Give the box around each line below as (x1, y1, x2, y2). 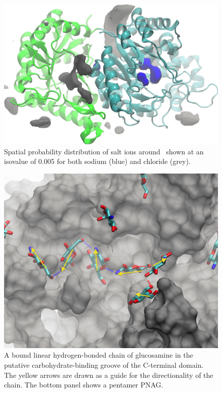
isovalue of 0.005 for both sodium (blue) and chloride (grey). (4, 156, 191, 166)
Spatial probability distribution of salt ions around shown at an (4, 146, 204, 156)
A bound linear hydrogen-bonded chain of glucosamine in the (4, 350, 193, 360)
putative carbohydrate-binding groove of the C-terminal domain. (4, 359, 204, 370)
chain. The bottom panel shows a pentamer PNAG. (4, 379, 163, 390)
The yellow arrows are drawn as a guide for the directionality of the (4, 369, 213, 380)
